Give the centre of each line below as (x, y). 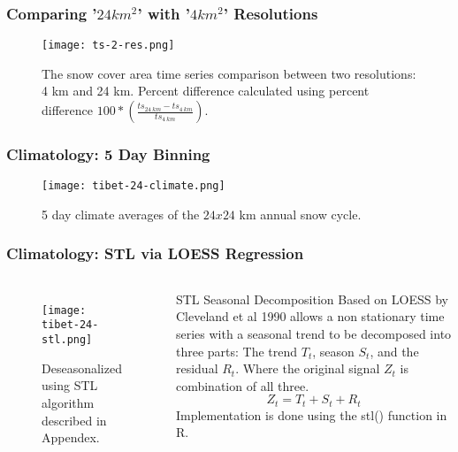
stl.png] (67, 340)
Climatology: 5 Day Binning (108, 153)
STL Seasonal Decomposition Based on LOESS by (312, 299)
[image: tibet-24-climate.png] (134, 186)
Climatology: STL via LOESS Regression (155, 253)
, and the (394, 351)
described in (74, 420)
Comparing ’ (52, 13)
